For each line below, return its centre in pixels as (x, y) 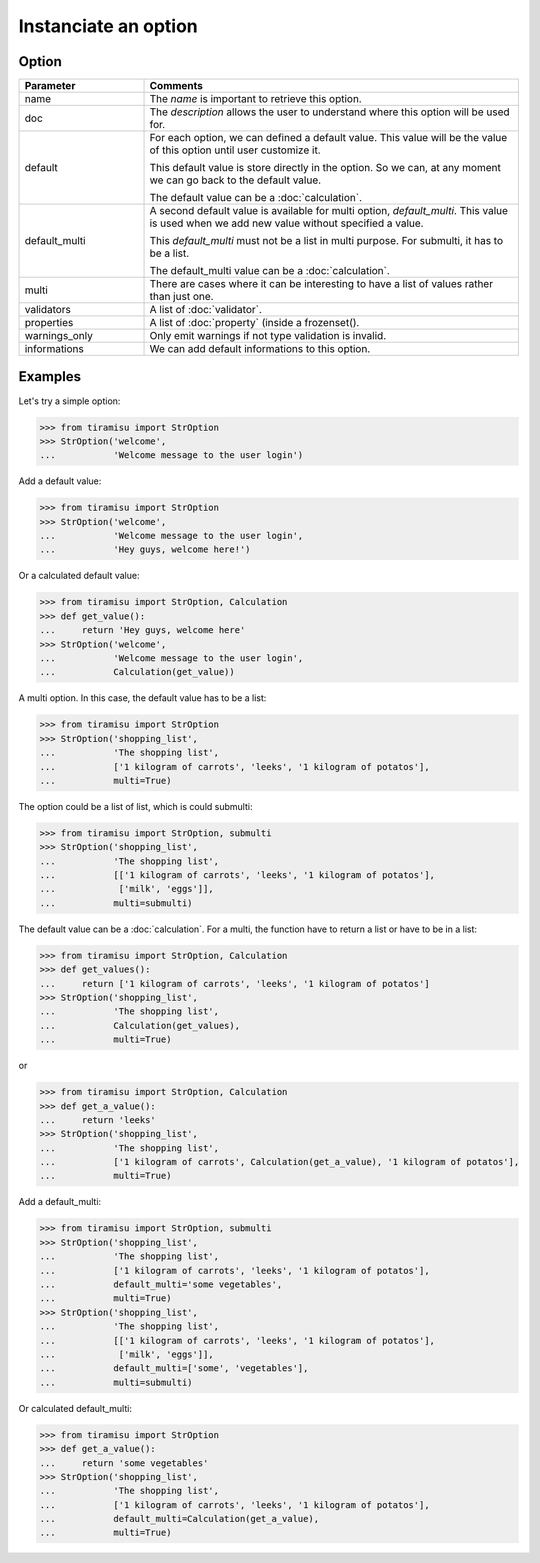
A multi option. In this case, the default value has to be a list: (142, 698)
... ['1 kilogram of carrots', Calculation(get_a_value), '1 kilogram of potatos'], (279, 1162)
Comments (176, 86)
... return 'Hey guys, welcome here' (142, 630)
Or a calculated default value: (79, 576)
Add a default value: (60, 481)
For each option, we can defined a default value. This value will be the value (328, 138)
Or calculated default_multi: (75, 1408)
